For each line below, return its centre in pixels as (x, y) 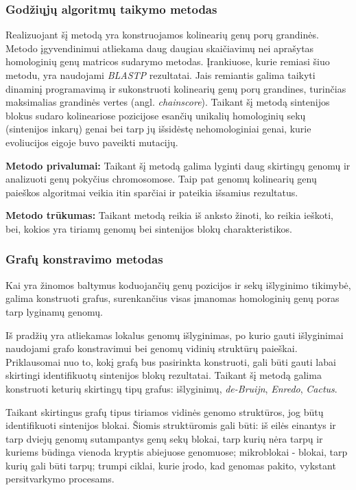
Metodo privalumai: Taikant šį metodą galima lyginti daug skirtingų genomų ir (178, 165)
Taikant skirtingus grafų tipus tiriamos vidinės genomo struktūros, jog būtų (165, 411)
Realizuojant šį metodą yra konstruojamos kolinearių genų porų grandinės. (162, 35)
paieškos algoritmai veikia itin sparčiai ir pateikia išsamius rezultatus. (152, 192)
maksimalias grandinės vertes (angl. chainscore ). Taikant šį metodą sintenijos (168, 102)
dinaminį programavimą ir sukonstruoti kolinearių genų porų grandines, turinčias (176, 88)
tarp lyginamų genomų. (55, 311)
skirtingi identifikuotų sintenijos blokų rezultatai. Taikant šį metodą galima (164, 375)
